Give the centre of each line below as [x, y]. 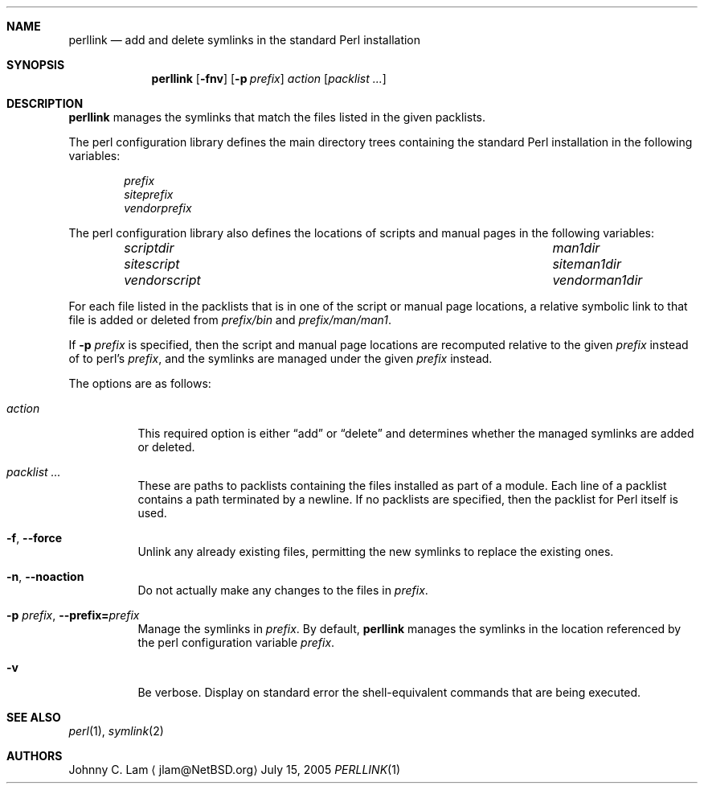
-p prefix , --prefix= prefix [73, 615]
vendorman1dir [598, 280]
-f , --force [34, 538]
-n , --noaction [45, 576]
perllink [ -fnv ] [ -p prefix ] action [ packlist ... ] [269, 78]
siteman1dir [587, 264]
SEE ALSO [34, 717]
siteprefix [149, 194]
